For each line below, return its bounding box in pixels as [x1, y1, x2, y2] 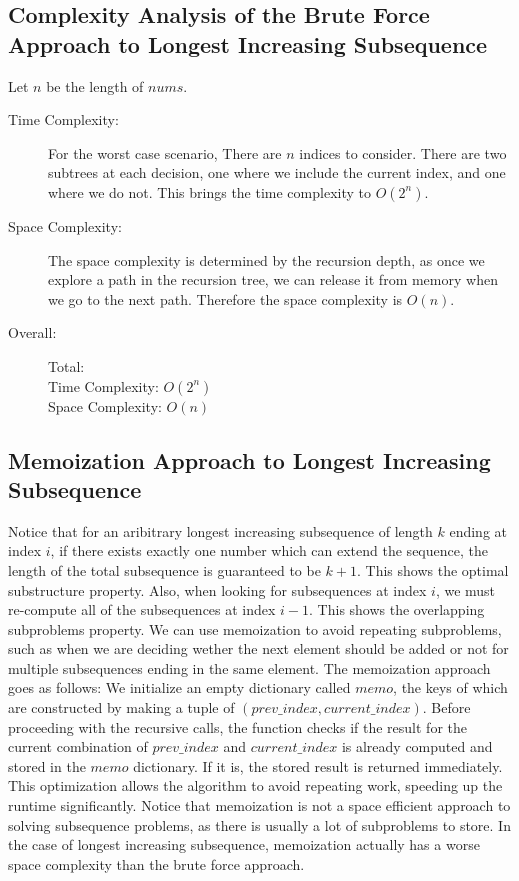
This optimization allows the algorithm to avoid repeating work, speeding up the [8, 775, 503, 796]
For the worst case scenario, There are [48, 142, 282, 163]
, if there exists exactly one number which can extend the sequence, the [50, 540, 488, 561]
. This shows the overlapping [309, 599, 485, 620]
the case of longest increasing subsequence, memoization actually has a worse [8, 834, 480, 855]
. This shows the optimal [357, 559, 509, 580]
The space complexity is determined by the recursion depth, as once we [48, 249, 485, 270]
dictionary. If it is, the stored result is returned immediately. [133, 755, 503, 776]
